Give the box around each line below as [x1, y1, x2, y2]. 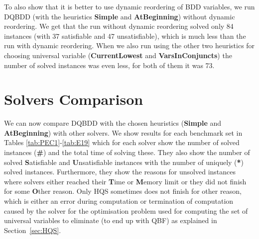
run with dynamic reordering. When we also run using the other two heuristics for [4, 40, 255, 51]
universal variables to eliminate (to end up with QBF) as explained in [4, 215, 217, 226]
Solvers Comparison [4, 89, 143, 109]
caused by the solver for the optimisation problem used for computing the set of [4, 205, 248, 216]
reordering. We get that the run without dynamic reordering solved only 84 [4, 21, 234, 31]
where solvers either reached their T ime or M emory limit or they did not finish [4, 176, 247, 186]
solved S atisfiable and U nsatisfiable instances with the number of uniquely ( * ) [4, 157, 244, 167]
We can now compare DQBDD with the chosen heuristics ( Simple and [4, 118, 222, 128]
